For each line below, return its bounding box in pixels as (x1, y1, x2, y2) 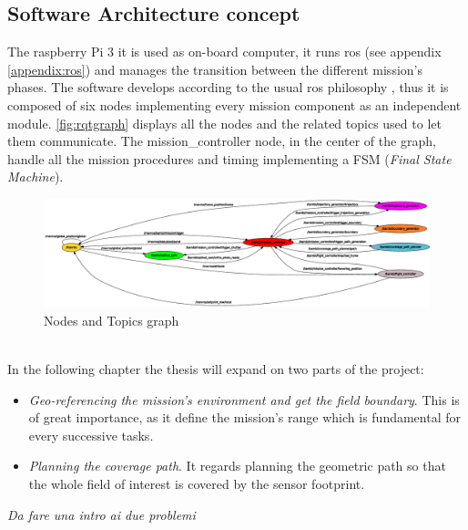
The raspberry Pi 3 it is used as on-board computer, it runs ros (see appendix (7, 42, 442, 61)
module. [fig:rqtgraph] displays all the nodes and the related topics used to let (7, 113, 442, 132)
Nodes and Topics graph (44, 310, 179, 329)
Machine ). (7, 167, 64, 186)
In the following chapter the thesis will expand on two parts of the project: (7, 359, 424, 378)
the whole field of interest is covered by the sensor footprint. (28, 473, 365, 493)
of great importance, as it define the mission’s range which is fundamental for (28, 408, 462, 427)
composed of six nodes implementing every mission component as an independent (7, 95, 462, 114)
